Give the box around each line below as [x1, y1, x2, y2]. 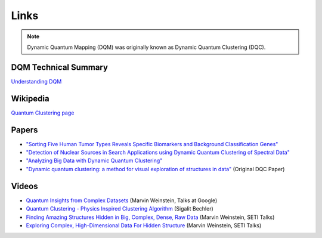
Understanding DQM [11, 78, 62, 85]
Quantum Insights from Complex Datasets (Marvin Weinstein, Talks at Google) [26, 197, 218, 204]
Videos [11, 181, 38, 191]
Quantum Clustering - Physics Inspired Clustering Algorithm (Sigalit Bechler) [26, 205, 214, 212]
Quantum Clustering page [11, 109, 75, 116]
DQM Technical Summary [11, 62, 109, 72]
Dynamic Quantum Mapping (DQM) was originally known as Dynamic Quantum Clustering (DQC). [27, 44, 266, 51]
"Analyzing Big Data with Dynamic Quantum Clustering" [26, 157, 163, 164]
